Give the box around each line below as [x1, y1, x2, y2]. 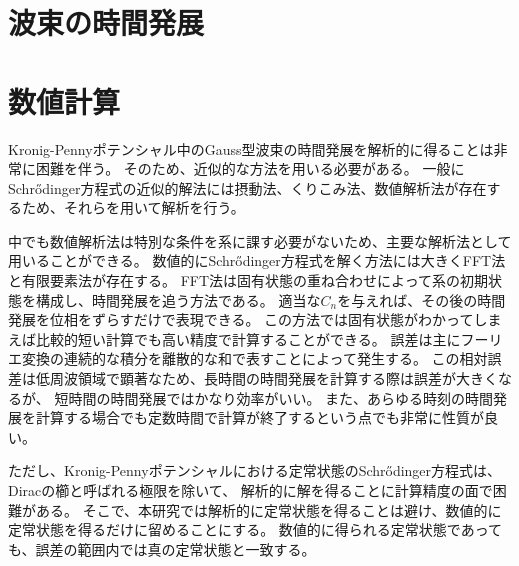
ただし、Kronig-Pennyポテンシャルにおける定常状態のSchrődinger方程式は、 [8, 460, 502, 481]
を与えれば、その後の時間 [337, 289, 506, 310]
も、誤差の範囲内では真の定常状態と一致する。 [8, 538, 316, 559]
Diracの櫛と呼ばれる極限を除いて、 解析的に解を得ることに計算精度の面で [8, 480, 493, 500]
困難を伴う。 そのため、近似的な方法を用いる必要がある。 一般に [35, 158, 465, 179]
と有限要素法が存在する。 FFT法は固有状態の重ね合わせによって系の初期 [8, 270, 488, 291]
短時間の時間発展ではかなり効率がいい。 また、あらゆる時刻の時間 [54, 387, 494, 408]
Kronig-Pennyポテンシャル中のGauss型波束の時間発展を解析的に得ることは [8, 138, 494, 159]
